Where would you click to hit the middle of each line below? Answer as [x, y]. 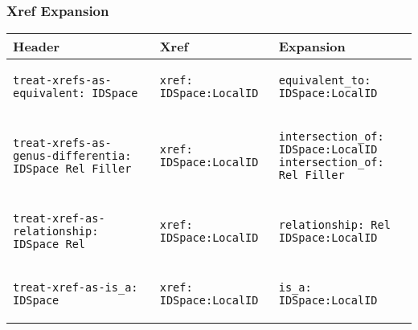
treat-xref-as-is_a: [76, 288]
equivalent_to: [325, 81]
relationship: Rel [334, 225]
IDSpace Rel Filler [72, 169]
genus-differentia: [72, 156]
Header [37, 47]
